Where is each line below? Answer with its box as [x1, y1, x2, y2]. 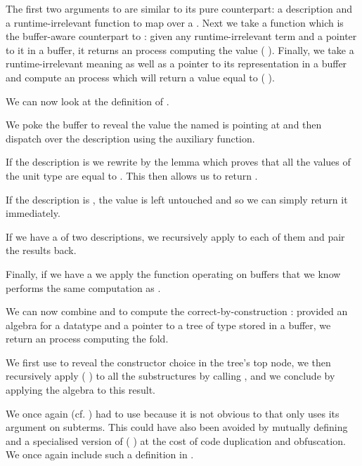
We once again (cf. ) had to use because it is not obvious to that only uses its [6, 406, 340, 420]
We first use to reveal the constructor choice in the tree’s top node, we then [6, 354, 331, 369]
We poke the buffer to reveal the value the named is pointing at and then [6, 117, 322, 132]
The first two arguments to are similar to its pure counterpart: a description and [6, 1, 353, 15]
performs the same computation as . [6, 280, 161, 295]
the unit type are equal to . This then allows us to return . [6, 168, 258, 182]
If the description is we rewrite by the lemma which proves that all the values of [6, 154, 351, 169]
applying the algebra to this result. [6, 382, 155, 397]
